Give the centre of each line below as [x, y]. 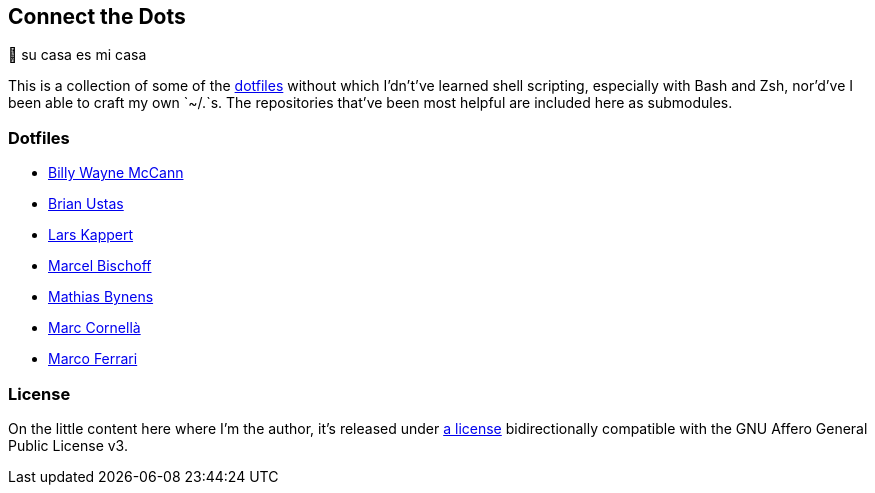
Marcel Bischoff [100, 266]
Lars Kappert [91, 235]
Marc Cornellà [94, 328]
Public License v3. [68, 445]
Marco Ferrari [93, 359]
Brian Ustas [86, 204]
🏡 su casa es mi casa [77, 55]
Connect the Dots [97, 16]
